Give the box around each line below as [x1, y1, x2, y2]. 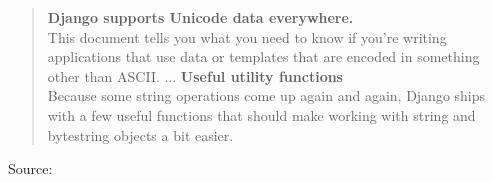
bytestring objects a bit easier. [47, 124, 234, 145]
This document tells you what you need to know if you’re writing [47, 26, 447, 47]
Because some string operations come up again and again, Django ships [47, 85, 486, 106]
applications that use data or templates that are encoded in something [47, 46, 480, 67]
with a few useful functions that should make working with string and [47, 104, 476, 125]
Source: [8, 158, 53, 179]
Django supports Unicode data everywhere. [47, 7, 354, 27]
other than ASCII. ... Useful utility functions [47, 65, 343, 86]
